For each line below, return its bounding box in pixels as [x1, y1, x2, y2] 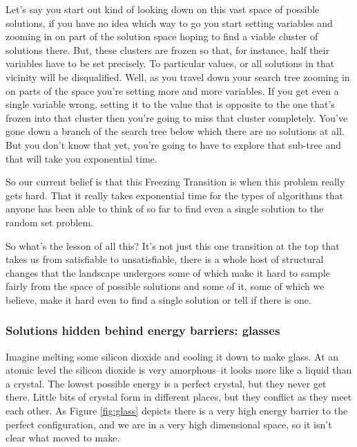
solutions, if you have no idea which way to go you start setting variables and [6, 15, 333, 30]
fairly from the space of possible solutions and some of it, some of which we [6, 279, 325, 293]
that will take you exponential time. [6, 151, 157, 165]
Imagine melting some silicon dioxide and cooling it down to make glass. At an [6, 349, 339, 363]
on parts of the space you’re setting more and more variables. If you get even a [6, 83, 339, 98]
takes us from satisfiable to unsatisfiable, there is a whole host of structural [6, 252, 324, 266]
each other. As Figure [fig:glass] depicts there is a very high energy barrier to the [6, 403, 348, 418]
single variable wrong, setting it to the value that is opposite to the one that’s [6, 97, 335, 111]
